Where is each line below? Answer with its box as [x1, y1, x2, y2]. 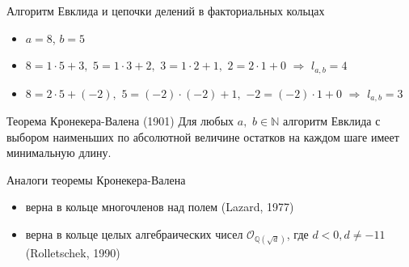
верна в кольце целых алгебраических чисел [25, 226, 243, 243]
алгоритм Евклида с [282, 112, 381, 129]
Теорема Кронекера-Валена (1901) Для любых [6, 112, 234, 129]
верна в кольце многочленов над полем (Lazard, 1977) [25, 198, 294, 215]
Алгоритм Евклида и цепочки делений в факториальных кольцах [6, 2, 325, 19]
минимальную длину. [6, 144, 112, 161]
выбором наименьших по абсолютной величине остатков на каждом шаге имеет [6, 128, 399, 145]
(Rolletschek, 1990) [25, 244, 120, 261]
